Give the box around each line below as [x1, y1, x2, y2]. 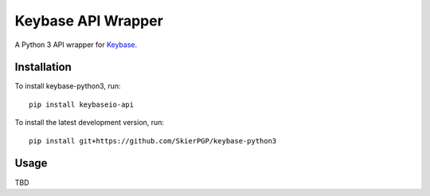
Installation [14, 61, 72, 74]
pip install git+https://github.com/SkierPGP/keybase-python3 [29, 136, 277, 145]
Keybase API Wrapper [14, 12, 163, 29]
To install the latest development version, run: [14, 118, 165, 127]
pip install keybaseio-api [29, 100, 135, 109]
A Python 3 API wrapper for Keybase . [14, 40, 138, 49]
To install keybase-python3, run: [14, 81, 121, 91]
